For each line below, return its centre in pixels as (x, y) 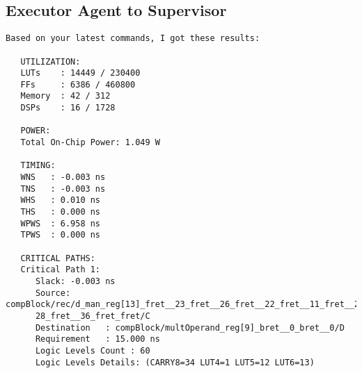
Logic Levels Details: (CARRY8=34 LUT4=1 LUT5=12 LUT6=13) (175, 362)
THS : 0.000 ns (61, 212)
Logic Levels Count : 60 (93, 350)
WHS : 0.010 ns (61, 200)
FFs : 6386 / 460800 (78, 84)
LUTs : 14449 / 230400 (80, 73)
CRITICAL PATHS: (58, 258)
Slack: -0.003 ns (75, 281)
